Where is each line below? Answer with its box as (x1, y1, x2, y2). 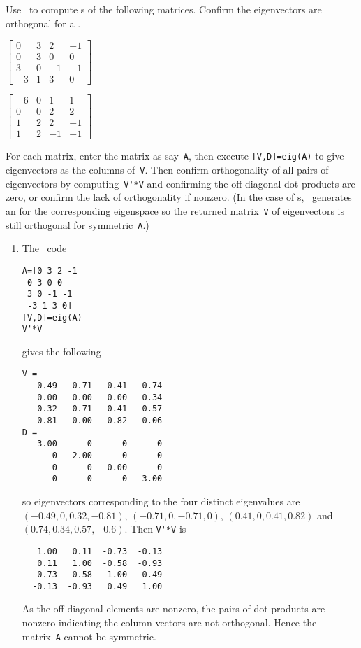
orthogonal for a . (6, 15, 81, 30)
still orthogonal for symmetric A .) (6, 217, 149, 232)
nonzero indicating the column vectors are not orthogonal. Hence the (22, 615, 317, 630)
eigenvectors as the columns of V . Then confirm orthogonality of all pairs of (6, 162, 329, 177)
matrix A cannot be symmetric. (22, 628, 156, 643)
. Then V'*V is (124, 521, 186, 536)
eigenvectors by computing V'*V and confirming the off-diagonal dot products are (6, 176, 355, 190)
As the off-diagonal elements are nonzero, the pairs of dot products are (22, 601, 325, 616)
